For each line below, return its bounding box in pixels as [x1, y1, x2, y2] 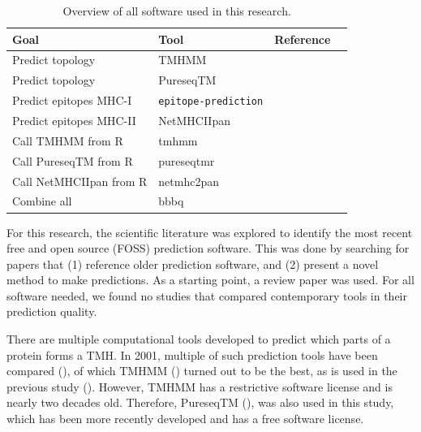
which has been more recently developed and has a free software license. [6, 410, 364, 427]
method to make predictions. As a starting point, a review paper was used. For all [6, 271, 415, 288]
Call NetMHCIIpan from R [12, 172, 148, 189]
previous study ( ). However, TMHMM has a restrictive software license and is [6, 378, 393, 395]
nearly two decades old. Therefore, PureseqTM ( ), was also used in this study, [6, 394, 394, 411]
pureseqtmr [158, 152, 215, 169]
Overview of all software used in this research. [62, 2, 291, 19]
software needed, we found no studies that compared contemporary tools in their [6, 287, 408, 304]
